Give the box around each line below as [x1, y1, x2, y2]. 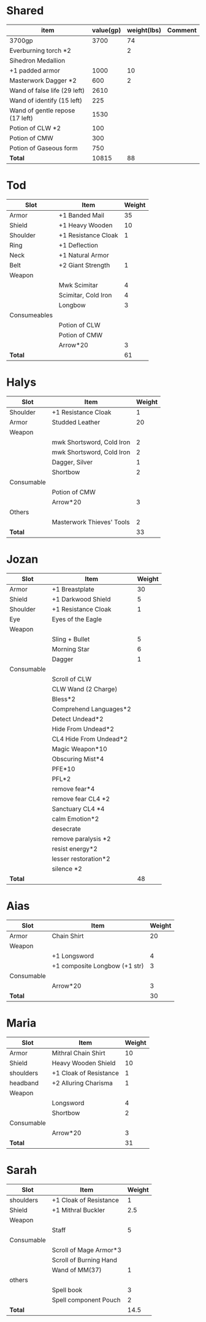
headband [9, 1079, 39, 1087]
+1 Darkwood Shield [51, 595, 111, 603]
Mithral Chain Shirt [51, 1049, 105, 1057]
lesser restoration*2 [51, 855, 110, 863]
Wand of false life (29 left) [9, 86, 85, 95]
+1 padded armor [9, 66, 60, 74]
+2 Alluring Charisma [51, 1079, 113, 1087]
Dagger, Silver [51, 458, 93, 466]
